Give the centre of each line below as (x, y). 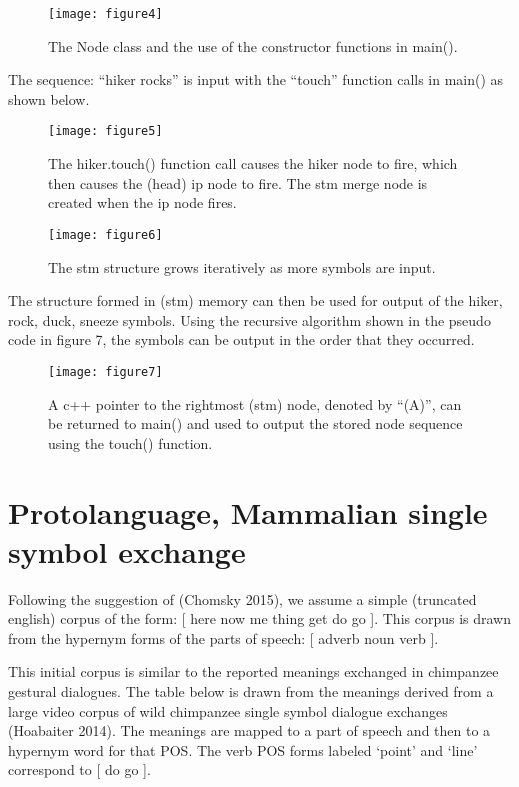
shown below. (49, 98)
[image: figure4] (105, 14)
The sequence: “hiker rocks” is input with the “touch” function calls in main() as (256, 79)
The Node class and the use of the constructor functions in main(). (253, 45)
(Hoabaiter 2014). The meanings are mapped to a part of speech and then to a (249, 730)
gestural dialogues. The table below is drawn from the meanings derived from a (251, 691)
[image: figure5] (105, 131)
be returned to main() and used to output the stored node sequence (255, 423)
